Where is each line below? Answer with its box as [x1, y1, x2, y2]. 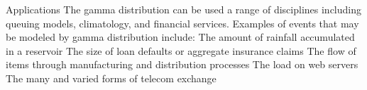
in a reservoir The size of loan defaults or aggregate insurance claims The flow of [6, 43, 356, 58]
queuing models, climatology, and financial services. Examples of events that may [6, 15, 359, 30]
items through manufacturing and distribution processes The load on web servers [6, 57, 358, 72]
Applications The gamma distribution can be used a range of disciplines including [6, 2, 362, 16]
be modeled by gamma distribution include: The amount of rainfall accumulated [6, 30, 355, 44]
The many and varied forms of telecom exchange [6, 70, 217, 85]
